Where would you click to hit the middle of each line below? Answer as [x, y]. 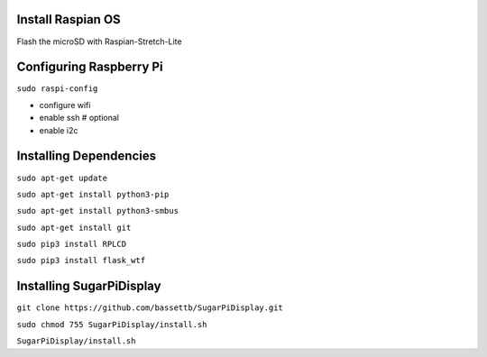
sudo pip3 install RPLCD [71, 244]
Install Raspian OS [69, 19]
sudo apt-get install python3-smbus [98, 211]
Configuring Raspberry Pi [90, 67]
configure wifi [65, 105]
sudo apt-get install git [74, 227]
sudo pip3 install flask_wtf [81, 261]
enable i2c [59, 130]
